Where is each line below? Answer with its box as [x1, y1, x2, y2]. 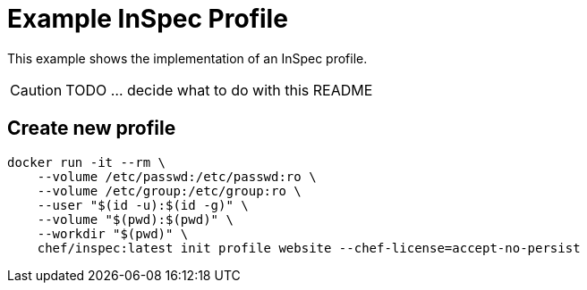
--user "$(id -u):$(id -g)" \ [37, 197, 249, 212]
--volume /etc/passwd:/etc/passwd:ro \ [37, 169, 317, 184]
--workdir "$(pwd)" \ [37, 226, 189, 241]
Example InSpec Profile [7, 4, 288, 34]
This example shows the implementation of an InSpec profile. [7, 50, 368, 66]
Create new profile [7, 117, 176, 140]
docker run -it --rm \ [7, 154, 166, 170]
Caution [10, 80, 63, 99]
